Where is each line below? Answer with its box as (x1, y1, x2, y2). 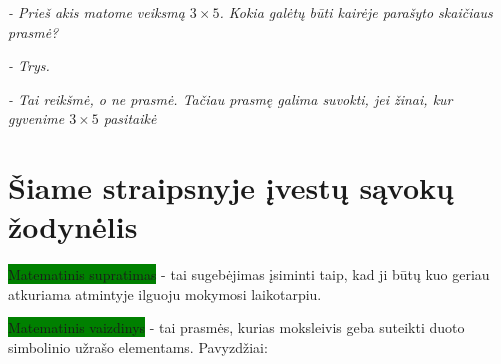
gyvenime (8, 108, 65, 129)
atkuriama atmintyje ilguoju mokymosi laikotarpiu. (8, 283, 322, 304)
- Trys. (8, 55, 50, 76)
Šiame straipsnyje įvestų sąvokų (8, 167, 454, 208)
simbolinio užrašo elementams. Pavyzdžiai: (8, 337, 268, 358)
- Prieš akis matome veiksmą (8, 2, 185, 22)
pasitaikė (103, 108, 157, 129)
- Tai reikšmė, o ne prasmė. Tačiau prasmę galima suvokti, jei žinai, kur (8, 88, 453, 109)
